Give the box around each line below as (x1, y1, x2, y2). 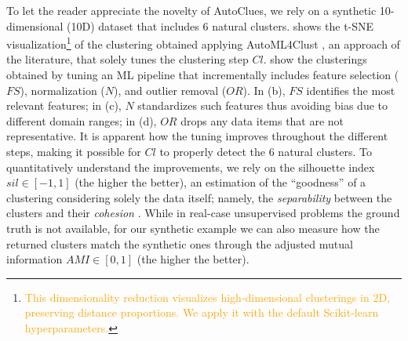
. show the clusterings (263, 51, 367, 67)
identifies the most (306, 82, 395, 98)
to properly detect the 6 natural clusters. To (159, 143, 372, 159)
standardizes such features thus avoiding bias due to (137, 97, 388, 114)
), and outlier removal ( (114, 82, 227, 98)
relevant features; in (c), (6, 97, 122, 114)
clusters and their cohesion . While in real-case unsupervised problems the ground (6, 205, 400, 221)
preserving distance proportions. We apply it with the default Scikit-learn (24, 304, 379, 321)
